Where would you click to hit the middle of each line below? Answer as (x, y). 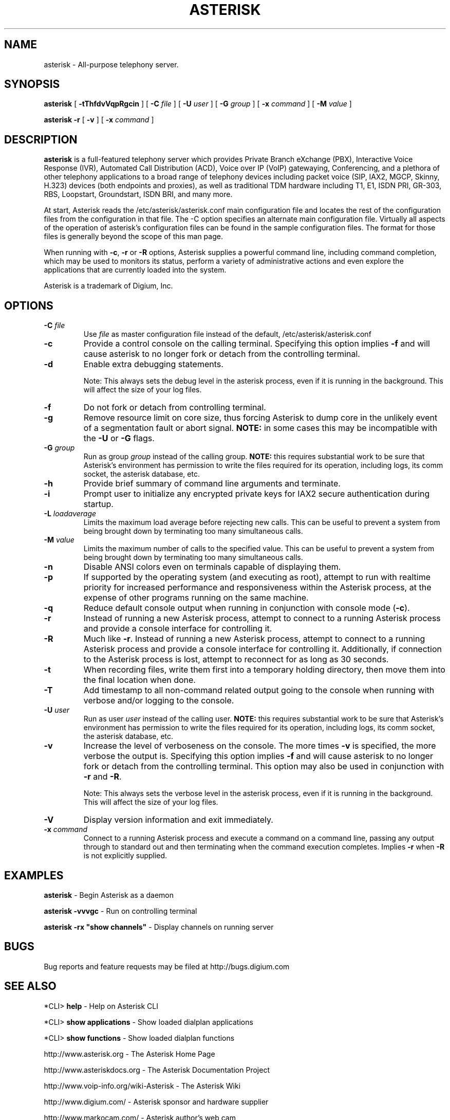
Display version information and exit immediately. (178, 820)
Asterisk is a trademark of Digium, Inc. (108, 286)
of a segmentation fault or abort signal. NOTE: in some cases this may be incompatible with (260, 428)
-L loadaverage (70, 514)
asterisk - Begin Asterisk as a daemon (109, 895)
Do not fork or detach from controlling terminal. (175, 408)
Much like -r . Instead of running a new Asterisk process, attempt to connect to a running (254, 639)
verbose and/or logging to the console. (159, 701)
